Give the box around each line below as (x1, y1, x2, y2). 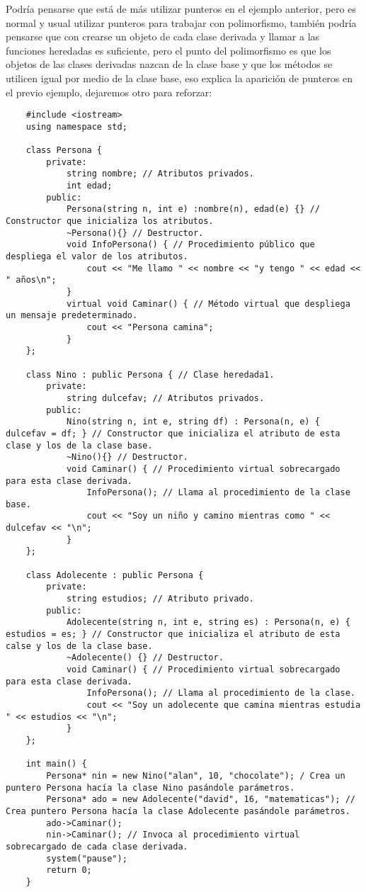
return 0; (46, 865, 92, 876)
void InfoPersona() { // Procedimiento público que (66, 239, 315, 250)
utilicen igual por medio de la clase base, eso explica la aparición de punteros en (6, 70, 353, 85)
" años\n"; (6, 275, 57, 286)
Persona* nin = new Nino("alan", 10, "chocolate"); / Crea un (46, 770, 345, 781)
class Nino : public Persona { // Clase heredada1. (25, 369, 275, 380)
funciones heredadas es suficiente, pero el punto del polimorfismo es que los (6, 43, 331, 57)
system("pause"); (46, 853, 127, 864)
